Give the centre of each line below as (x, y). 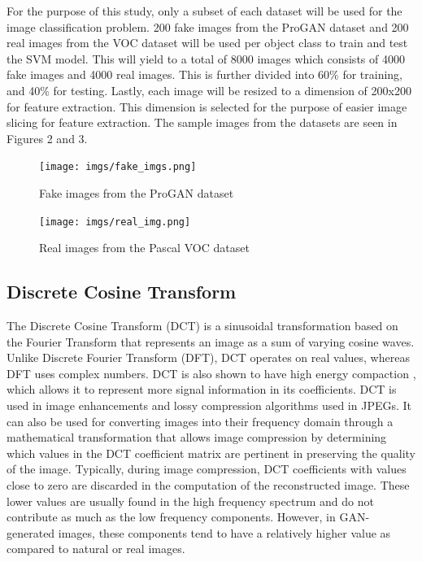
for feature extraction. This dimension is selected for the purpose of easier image (207, 106)
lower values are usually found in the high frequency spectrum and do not (190, 501)
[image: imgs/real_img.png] (115, 222)
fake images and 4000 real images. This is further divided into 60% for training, (205, 74)
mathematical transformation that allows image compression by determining (197, 437)
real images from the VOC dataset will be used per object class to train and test (207, 43)
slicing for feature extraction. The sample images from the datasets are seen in (202, 122)
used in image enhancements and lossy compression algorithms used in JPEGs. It (209, 405)
